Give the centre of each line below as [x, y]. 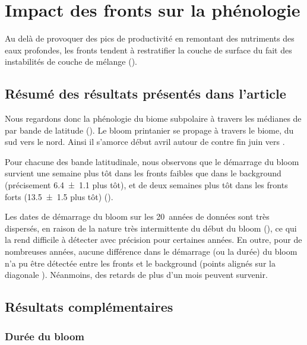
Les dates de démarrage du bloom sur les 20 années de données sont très [137, 216]
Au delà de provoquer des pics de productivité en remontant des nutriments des [150, 38]
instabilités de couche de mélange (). [71, 61]
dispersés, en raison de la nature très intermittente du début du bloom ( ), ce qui [151, 228]
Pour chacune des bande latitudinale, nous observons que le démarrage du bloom [152, 161]
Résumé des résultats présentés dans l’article [145, 94]
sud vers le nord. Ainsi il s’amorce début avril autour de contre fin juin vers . [145, 142]
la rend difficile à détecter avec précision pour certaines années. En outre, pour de [153, 240]
